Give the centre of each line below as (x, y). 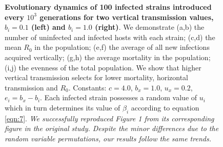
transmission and (31, 87)
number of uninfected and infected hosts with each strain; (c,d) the (110, 37)
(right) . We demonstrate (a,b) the (150, 27)
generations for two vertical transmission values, (127, 17)
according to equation (165, 107)
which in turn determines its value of (63, 107)
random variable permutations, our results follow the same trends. (108, 138)
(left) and (48, 27)
